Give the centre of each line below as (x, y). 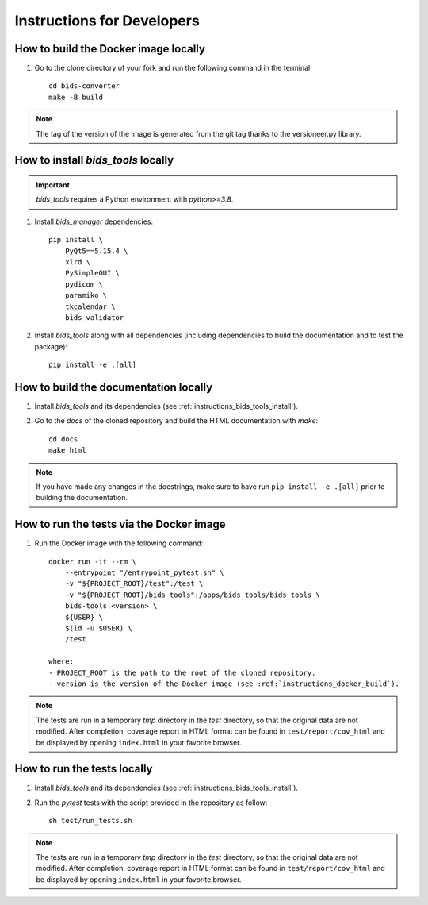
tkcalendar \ (90, 306)
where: (61, 662)
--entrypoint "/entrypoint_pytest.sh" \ (145, 573)
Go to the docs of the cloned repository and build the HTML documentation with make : (176, 421)
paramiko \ (86, 295)
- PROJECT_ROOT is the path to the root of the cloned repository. (182, 672)
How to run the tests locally (84, 769)
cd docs (63, 439)
